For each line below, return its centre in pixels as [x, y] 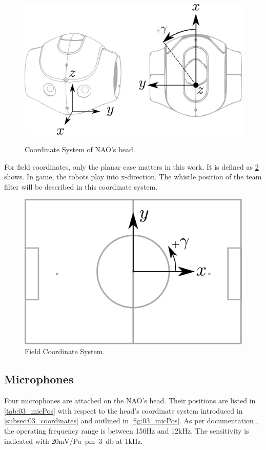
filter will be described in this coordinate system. [81, 186]
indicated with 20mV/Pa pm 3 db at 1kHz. [74, 441]
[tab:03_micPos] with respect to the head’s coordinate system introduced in [124, 410]
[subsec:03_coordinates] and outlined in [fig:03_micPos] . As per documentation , [131, 421]
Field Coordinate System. [65, 351]
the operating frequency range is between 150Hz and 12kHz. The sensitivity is [127, 431]
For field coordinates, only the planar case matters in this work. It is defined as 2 [131, 166]
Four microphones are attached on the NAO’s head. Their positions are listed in [130, 401]
